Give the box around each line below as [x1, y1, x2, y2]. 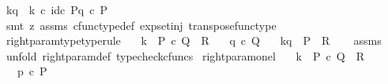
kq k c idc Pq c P [6, 2, 107, 17]
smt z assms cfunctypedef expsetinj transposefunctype [6, 16, 277, 33]
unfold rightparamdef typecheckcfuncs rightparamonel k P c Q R [6, 47, 364, 64]
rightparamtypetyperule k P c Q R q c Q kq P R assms [6, 32, 382, 49]
